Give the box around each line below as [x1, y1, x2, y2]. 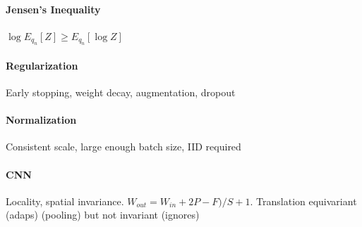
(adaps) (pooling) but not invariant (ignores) [6, 207, 200, 222]
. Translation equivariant [250, 193, 357, 208]
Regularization [6, 58, 78, 72]
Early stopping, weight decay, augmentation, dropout [6, 85, 236, 99]
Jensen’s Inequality [6, 1, 101, 16]
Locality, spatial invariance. [6, 193, 124, 208]
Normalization [6, 112, 77, 127]
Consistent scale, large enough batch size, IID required [6, 139, 241, 154]
